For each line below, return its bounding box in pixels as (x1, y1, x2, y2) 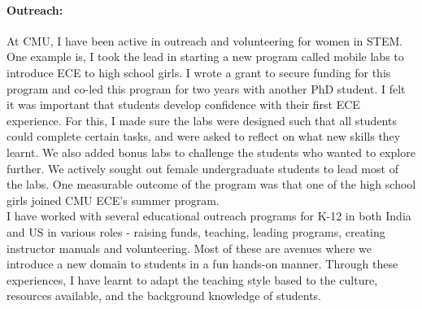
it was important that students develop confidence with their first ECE (7, 96, 360, 113)
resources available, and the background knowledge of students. (7, 287, 321, 304)
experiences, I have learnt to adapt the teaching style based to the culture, (7, 271, 378, 288)
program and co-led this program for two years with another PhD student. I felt (7, 80, 406, 97)
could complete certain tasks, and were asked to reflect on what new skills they (7, 128, 401, 145)
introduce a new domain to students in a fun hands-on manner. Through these (7, 255, 398, 272)
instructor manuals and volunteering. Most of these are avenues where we (7, 239, 372, 256)
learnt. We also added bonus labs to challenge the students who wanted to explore (7, 143, 415, 160)
